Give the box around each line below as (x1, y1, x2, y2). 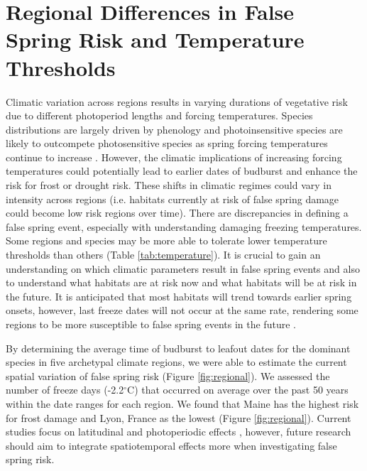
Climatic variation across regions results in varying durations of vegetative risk (6, 94, 348, 109)
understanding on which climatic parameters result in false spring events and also (6, 261, 360, 276)
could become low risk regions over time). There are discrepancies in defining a (6, 205, 349, 220)
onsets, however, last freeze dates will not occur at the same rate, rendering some (6, 303, 358, 318)
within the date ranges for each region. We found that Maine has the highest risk (6, 396, 359, 411)
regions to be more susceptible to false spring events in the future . (6, 317, 296, 331)
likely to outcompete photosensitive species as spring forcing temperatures (6, 136, 328, 151)
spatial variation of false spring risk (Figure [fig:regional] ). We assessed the (6, 368, 330, 383)
